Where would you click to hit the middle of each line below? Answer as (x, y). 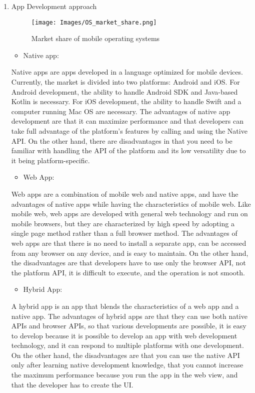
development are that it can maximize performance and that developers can (127, 121)
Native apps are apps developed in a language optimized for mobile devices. (127, 72)
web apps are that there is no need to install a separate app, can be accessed (129, 243)
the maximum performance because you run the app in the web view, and (124, 375)
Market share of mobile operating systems (95, 38)
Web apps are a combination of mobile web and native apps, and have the (125, 193)
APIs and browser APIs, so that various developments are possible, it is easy (129, 326)
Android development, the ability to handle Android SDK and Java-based (124, 91)
